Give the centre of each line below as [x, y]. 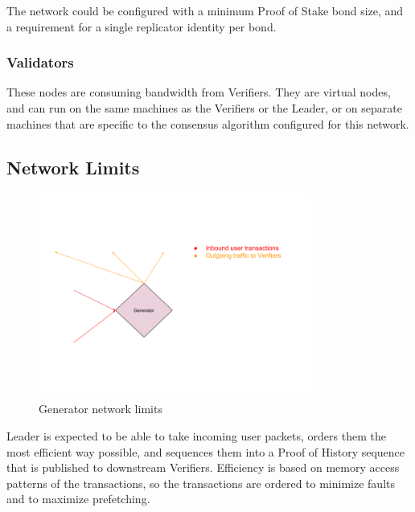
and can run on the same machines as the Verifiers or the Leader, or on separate [204, 108]
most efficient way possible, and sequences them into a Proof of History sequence [206, 451]
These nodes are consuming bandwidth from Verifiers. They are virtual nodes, [199, 92]
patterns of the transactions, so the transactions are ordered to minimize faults [201, 483]
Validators [40, 62]
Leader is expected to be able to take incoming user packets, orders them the [196, 435]
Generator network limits [101, 409]
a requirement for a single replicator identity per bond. [142, 26]
